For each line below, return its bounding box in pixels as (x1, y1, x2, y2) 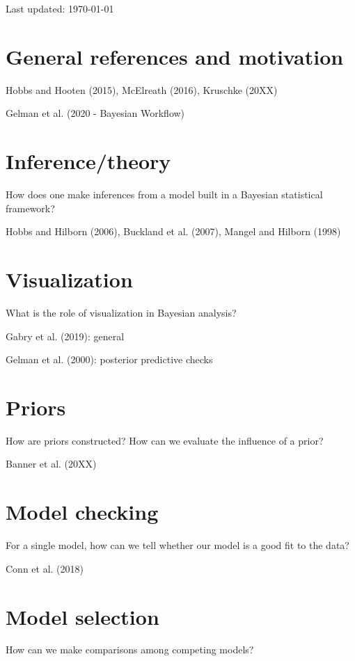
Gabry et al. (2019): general (6, 328, 125, 343)
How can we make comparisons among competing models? (6, 642, 254, 657)
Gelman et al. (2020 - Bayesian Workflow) (6, 106, 185, 120)
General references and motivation (6, 42, 344, 70)
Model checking (6, 497, 159, 526)
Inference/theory (6, 147, 171, 175)
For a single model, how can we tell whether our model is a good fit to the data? (6, 538, 349, 552)
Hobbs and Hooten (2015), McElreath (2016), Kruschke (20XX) (6, 82, 278, 97)
